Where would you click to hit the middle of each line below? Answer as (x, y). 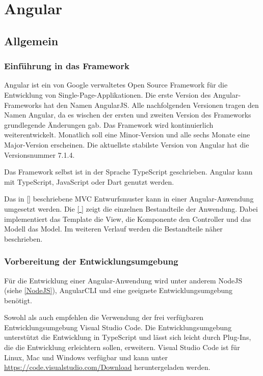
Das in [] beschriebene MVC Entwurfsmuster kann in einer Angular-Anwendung (129, 199)
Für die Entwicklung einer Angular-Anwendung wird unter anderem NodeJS (123, 280)
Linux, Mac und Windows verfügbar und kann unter (86, 357)
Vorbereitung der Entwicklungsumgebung (91, 261)
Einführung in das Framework (67, 66)
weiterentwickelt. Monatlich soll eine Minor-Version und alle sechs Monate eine (127, 135)
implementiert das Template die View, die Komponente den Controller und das (128, 219)
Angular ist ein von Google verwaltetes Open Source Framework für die (116, 85)
